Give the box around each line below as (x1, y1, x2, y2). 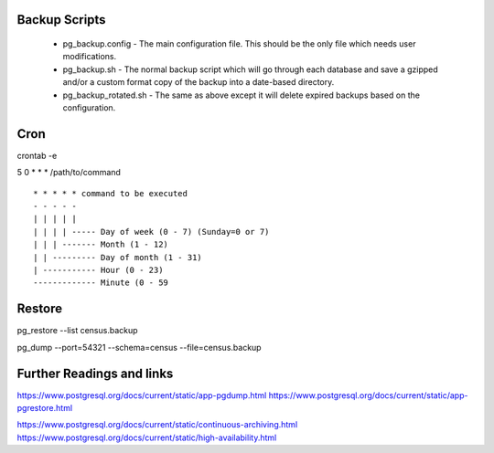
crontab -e (16, 150, 58, 161)
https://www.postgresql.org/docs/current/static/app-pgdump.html (16, 389, 267, 401)
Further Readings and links (16, 365, 174, 381)
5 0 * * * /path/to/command (16, 167, 121, 178)
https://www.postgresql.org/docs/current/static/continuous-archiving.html (16, 419, 298, 430)
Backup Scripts (16, 12, 106, 27)
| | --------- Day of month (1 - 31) (33, 252, 203, 262)
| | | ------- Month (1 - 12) (33, 239, 169, 250)
